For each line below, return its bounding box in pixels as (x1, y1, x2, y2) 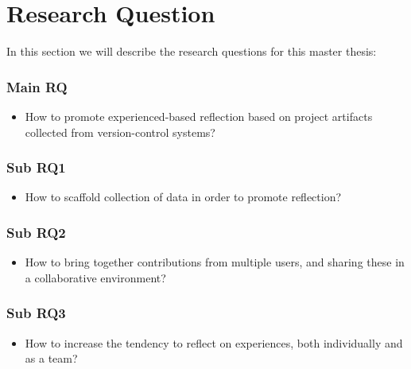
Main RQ (6, 76, 68, 96)
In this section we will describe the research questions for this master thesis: (6, 43, 377, 60)
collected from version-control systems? (25, 123, 215, 140)
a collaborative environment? (25, 269, 166, 285)
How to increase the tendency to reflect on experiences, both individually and (25, 334, 403, 351)
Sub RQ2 (6, 222, 66, 242)
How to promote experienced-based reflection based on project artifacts (25, 107, 373, 124)
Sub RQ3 (6, 303, 66, 323)
